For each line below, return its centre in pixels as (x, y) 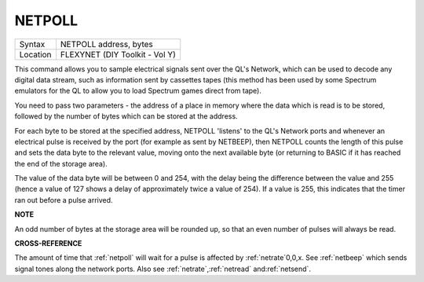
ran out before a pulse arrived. (64, 200)
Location (35, 54)
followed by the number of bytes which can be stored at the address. (126, 116)
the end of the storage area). (61, 163)
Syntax (32, 44)
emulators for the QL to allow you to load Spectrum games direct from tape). (138, 91)
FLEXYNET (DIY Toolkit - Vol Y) (118, 54)
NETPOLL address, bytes (106, 44)
